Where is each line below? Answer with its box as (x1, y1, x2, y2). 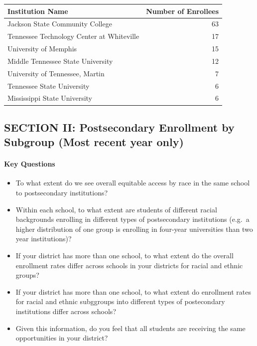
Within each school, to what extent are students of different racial (15, 204, 217, 214)
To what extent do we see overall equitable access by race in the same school (15, 177, 250, 188)
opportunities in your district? (15, 333, 108, 343)
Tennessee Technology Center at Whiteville (7, 31, 139, 41)
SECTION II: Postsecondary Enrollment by (4, 119, 235, 135)
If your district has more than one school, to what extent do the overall (15, 250, 234, 261)
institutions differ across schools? (15, 306, 116, 316)
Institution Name (7, 5, 68, 16)
